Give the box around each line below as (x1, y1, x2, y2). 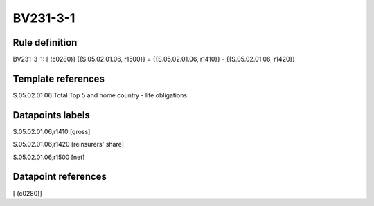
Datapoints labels (12, 109, 90, 121)
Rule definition (12, 37, 78, 48)
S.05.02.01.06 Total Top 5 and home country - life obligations (12, 91, 187, 100)
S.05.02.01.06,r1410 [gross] (12, 127, 91, 135)
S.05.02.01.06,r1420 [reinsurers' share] (12, 140, 125, 149)
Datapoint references (12, 171, 107, 182)
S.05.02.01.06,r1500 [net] (12, 153, 85, 161)
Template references (12, 73, 105, 84)
